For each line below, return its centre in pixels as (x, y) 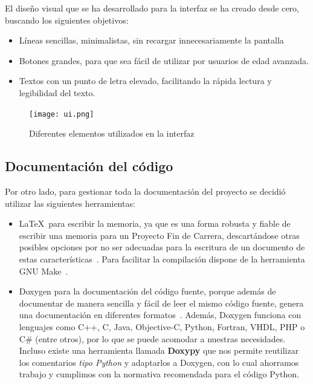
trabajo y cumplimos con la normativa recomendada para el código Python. (159, 374)
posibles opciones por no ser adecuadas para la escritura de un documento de (162, 247)
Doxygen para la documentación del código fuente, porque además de (147, 291)
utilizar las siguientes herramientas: (70, 203)
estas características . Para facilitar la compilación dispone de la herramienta (162, 259)
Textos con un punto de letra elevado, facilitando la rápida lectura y (145, 81)
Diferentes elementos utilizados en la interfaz (112, 133)
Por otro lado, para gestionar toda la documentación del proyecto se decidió (145, 191)
